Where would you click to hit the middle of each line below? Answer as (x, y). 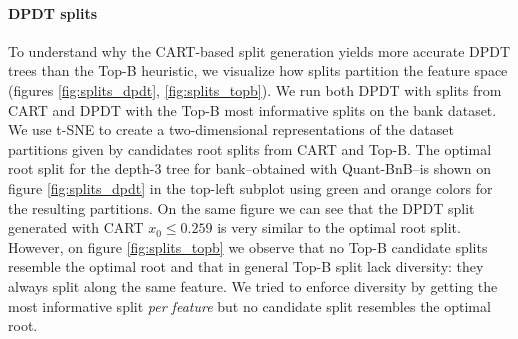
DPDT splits (53, 12)
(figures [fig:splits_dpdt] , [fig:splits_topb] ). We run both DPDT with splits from (255, 89)
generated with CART (76, 227)
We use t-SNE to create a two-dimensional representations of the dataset (231, 129)
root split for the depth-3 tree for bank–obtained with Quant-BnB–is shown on (250, 168)
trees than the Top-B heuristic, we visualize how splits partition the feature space (258, 70)
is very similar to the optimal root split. (339, 227)
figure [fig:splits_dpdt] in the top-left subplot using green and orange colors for (250, 187)
